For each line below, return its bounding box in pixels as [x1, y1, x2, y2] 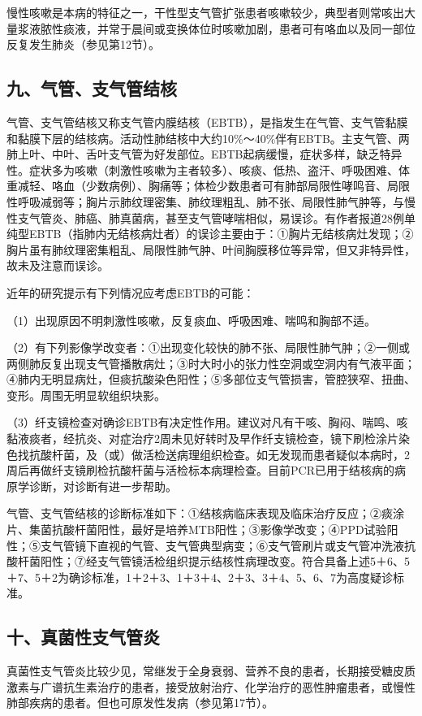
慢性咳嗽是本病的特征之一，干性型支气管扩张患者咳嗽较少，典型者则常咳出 [6, 4, 404, 20]
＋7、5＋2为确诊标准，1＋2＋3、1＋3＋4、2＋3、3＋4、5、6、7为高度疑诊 [6, 568, 393, 585]
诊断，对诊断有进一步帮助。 [28, 477, 177, 494]
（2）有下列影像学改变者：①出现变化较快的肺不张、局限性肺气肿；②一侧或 [6, 339, 410, 356]
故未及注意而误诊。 [6, 257, 109, 274]
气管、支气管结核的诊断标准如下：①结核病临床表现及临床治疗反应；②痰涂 [6, 505, 404, 522]
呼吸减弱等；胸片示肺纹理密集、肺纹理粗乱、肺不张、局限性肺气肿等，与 [17, 193, 404, 210]
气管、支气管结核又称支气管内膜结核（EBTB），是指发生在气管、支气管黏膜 [6, 113, 408, 130]
